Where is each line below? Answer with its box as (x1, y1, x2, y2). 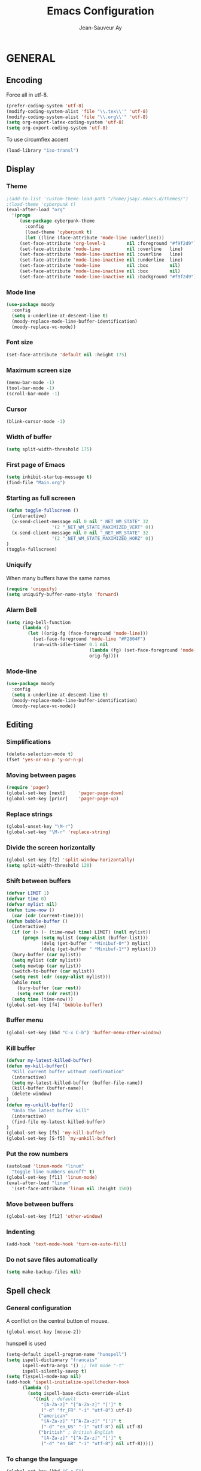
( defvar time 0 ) (6, 896, 47, 902)
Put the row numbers (6, 1150, 69, 1158)
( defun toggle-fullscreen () (6, 508, 79, 514)
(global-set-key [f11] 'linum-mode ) (6, 1175, 98, 1181)
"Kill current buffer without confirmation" (11, 1068, 124, 1074)
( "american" (38, 1413, 68, 1419)
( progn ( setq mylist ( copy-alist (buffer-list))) (22, 935, 148, 941)
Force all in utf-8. (6, 91, 48, 98)
